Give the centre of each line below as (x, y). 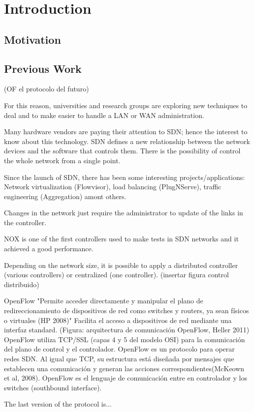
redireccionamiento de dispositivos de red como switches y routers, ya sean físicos (127, 310)
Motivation (32, 39)
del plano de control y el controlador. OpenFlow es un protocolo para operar (119, 349)
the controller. (25, 222)
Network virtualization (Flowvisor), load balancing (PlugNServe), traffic (113, 187)
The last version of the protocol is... (58, 404)
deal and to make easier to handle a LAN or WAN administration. (104, 115)
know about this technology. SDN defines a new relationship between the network (127, 141)
